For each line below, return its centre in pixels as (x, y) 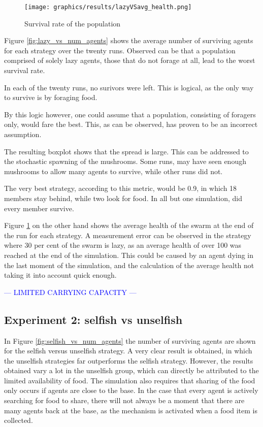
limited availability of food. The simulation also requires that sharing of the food (130, 380)
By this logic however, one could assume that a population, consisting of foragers (130, 114)
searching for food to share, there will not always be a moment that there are (124, 400)
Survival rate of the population (73, 23)
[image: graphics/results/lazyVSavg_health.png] (108, 7)
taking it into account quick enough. (60, 275)
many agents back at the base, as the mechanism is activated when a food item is (131, 410)
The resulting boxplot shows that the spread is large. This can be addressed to (126, 151)
